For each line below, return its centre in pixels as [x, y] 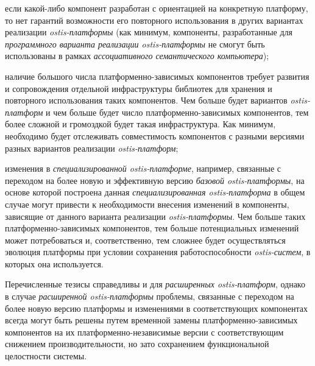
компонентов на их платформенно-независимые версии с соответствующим [144, 332]
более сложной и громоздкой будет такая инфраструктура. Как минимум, [140, 124]
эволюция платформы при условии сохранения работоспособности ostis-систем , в [158, 252]
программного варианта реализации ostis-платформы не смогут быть [135, 44]
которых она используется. [54, 263]
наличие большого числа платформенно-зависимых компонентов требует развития [157, 76]
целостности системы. [46, 356]
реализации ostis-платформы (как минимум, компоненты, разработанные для [149, 32]
